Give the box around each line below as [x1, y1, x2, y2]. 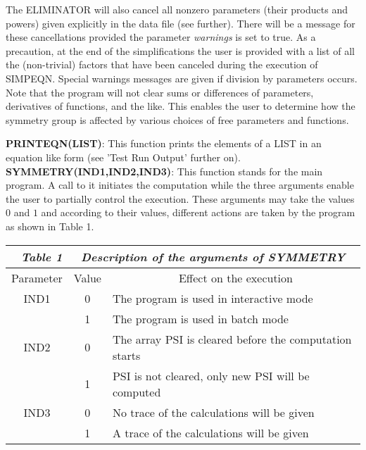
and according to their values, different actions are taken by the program [41, 205, 355, 220]
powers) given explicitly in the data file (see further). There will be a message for [6, 15, 355, 30]
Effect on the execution [178, 269, 293, 286]
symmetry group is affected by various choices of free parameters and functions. [6, 112, 349, 127]
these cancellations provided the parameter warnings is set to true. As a [6, 30, 316, 44]
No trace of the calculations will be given [112, 404, 315, 420]
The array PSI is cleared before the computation [112, 330, 352, 347]
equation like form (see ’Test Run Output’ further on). [6, 149, 241, 164]
